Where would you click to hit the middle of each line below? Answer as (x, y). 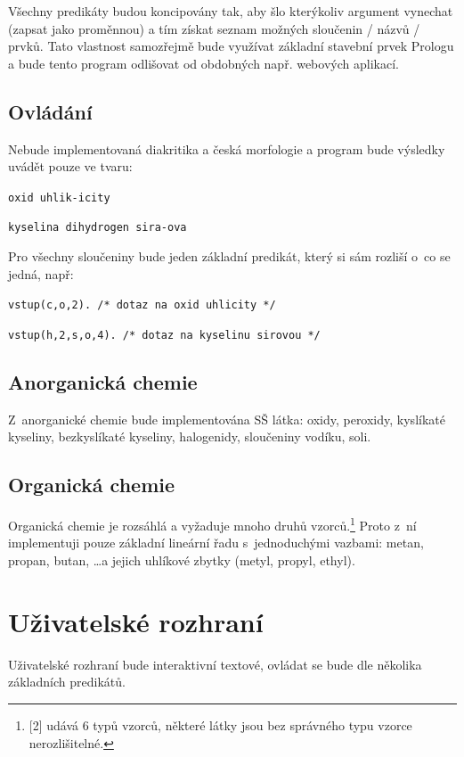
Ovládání (50, 111)
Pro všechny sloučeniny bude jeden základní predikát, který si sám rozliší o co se (229, 256)
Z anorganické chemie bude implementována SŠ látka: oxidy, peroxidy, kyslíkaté (227, 419)
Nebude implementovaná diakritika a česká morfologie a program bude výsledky (227, 148)
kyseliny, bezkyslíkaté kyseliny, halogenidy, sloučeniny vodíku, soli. (190, 436)
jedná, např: (41, 273)
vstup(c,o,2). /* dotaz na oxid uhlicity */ (142, 305)
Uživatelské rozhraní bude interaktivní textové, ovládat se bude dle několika (215, 664)
